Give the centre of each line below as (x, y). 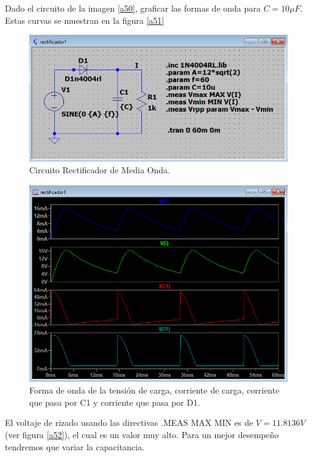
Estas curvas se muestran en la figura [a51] (85, 20)
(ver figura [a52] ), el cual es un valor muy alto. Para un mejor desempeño (142, 435)
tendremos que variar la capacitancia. (75, 446)
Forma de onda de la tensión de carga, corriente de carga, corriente (154, 390)
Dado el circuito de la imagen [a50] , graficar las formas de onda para (133, 8)
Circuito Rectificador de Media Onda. (100, 170)
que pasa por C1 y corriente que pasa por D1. (115, 402)
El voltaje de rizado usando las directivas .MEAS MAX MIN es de (129, 423)
